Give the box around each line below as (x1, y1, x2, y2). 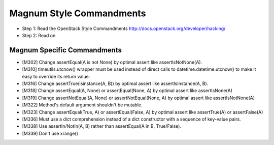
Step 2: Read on (22, 32, 56, 38)
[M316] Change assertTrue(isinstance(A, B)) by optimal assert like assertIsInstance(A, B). (22, 80, 209, 86)
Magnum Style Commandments (9, 8, 146, 19)
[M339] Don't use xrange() (22, 130, 79, 136)
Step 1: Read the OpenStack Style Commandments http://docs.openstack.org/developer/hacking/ (22, 25, 226, 32)
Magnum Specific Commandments (9, 46, 122, 54)
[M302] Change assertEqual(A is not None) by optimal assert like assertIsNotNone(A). (22, 59, 202, 65)
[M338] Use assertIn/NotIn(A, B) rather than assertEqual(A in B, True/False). (22, 123, 181, 129)
